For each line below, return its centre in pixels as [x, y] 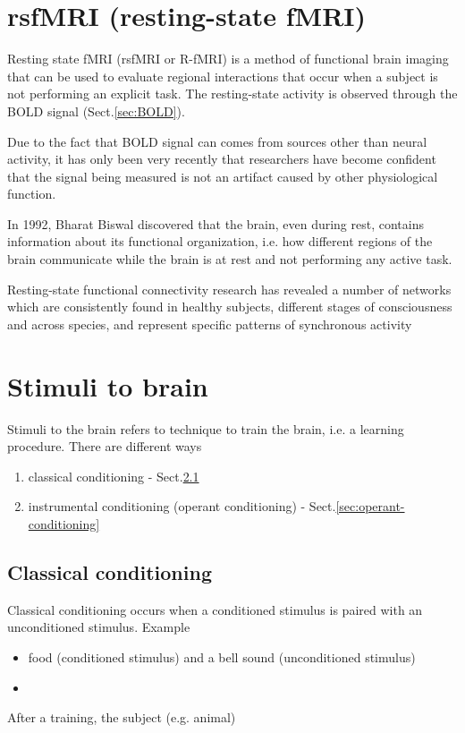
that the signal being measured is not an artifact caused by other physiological [223, 176]
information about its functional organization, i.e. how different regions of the [220, 241]
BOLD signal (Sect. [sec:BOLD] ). [96, 111]
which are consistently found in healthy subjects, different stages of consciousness [230, 307]
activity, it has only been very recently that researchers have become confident [222, 159]
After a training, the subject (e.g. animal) [122, 717]
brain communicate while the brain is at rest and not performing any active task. [230, 259]
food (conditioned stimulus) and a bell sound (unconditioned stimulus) [222, 656]
